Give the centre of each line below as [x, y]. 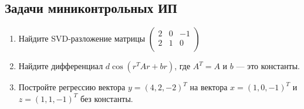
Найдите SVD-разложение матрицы [82, 38]
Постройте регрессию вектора [72, 87]
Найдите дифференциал [61, 66]
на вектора [209, 87]
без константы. [107, 98]
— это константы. [268, 66]
